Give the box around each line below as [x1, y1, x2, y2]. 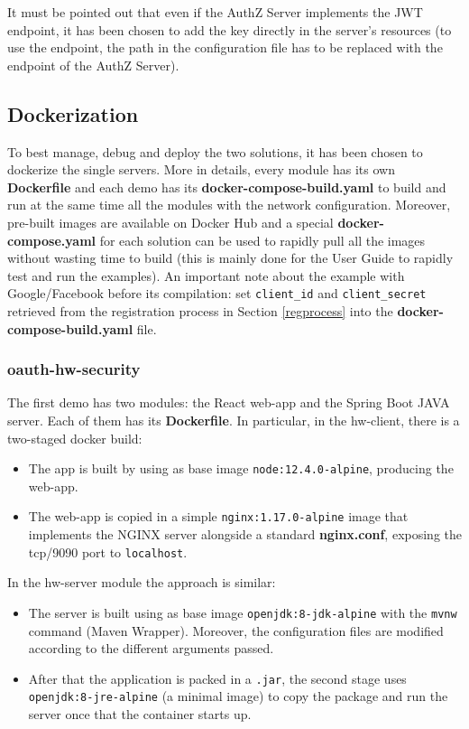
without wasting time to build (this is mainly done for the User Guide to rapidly [7, 248, 454, 267]
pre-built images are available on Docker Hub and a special [7, 212, 334, 231]
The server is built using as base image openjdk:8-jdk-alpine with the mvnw [28, 603, 457, 622]
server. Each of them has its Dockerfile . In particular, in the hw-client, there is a [7, 410, 460, 429]
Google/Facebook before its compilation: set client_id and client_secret [7, 284, 427, 303]
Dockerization [7, 99, 139, 127]
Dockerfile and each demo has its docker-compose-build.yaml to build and [7, 177, 446, 196]
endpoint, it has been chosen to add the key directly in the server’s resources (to [7, 20, 452, 39]
